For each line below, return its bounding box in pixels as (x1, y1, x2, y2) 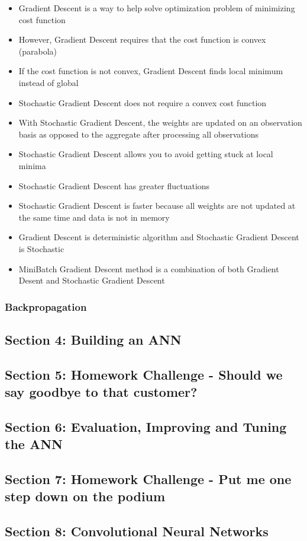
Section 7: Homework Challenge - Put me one (5, 470, 292, 488)
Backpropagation (5, 299, 87, 314)
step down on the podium (5, 487, 166, 505)
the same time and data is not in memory (18, 211, 170, 223)
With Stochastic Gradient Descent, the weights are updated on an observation (18, 116, 302, 129)
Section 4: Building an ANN (5, 330, 182, 348)
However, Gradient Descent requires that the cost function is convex (18, 33, 266, 46)
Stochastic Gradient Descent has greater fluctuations (18, 179, 210, 192)
